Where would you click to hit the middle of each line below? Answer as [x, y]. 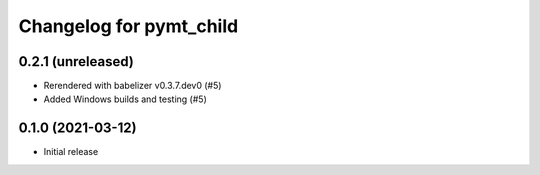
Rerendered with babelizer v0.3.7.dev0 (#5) [132, 86]
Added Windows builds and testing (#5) [125, 99]
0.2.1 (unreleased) [76, 61]
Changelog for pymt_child [128, 26]
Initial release [71, 152]
